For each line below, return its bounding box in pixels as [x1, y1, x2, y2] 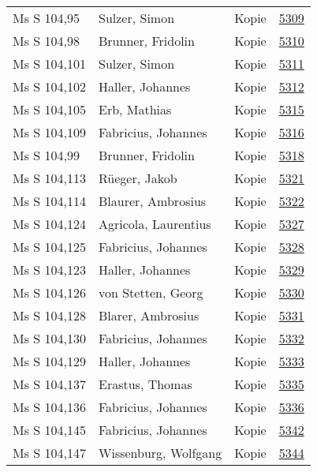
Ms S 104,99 [13, 146, 80, 164]
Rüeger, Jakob [98, 169, 177, 187]
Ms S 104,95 [13, 9, 80, 27]
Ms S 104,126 [13, 283, 86, 302]
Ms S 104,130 [13, 329, 86, 347]
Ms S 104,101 [13, 54, 86, 73]
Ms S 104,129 [13, 352, 86, 370]
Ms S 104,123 [13, 260, 86, 279]
